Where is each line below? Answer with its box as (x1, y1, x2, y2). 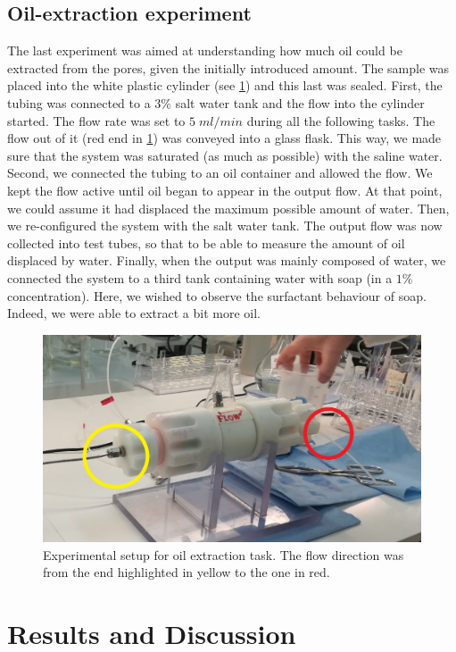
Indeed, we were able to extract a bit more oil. (7, 304, 261, 322)
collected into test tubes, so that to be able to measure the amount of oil (7, 233, 405, 252)
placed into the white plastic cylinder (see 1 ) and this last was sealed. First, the (7, 76, 443, 95)
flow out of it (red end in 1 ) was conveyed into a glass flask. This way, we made (7, 129, 442, 147)
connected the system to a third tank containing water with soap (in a (7, 268, 393, 287)
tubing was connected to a (7, 93, 151, 112)
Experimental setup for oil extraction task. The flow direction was (43, 545, 404, 564)
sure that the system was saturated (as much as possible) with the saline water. (7, 146, 443, 164)
